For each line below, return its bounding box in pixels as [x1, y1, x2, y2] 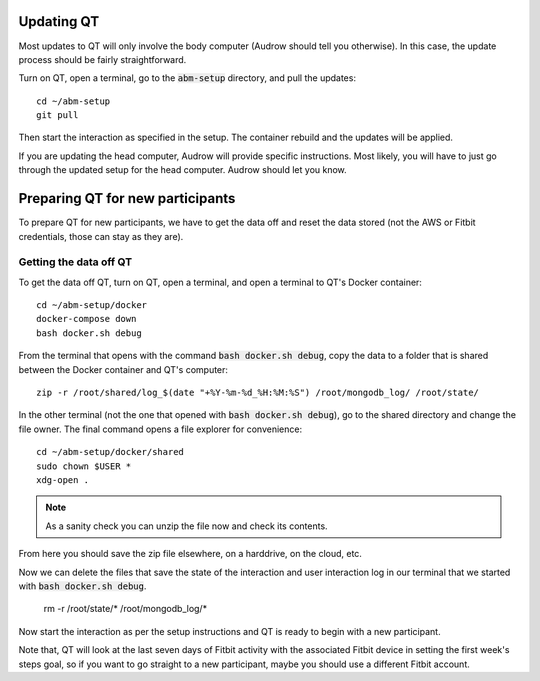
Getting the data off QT [18, 255, 133, 269]
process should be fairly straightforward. [18, 53, 187, 65]
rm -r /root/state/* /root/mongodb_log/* [43, 603, 208, 615]
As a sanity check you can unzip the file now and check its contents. [45, 520, 329, 532]
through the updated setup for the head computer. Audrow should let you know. [18, 164, 347, 176]
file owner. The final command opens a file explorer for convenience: [18, 423, 303, 435]
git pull [36, 110, 79, 121]
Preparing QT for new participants [18, 190, 236, 207]
